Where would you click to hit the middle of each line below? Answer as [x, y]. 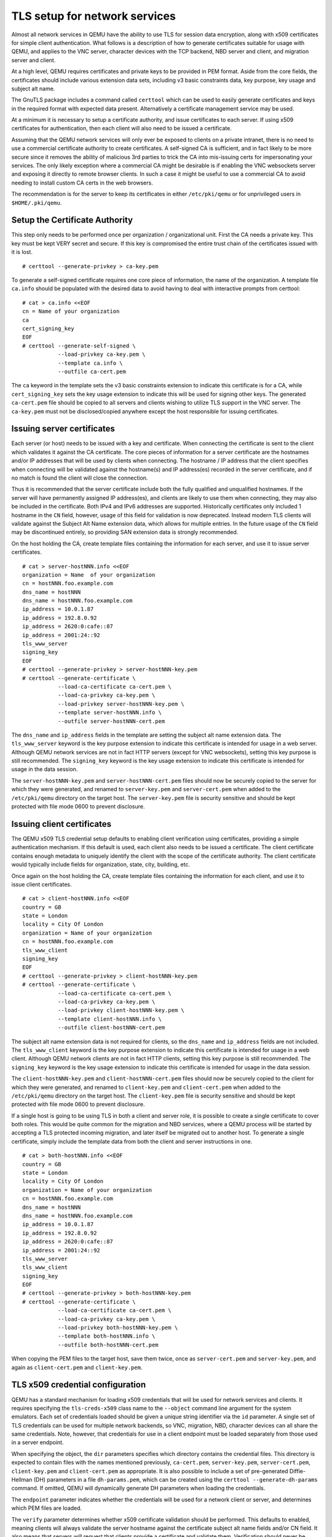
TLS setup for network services [94, 16]
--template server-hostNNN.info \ [110, 713]
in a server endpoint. [38, 1442]
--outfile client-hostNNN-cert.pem [111, 1028]
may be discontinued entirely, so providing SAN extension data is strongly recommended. [125, 532]
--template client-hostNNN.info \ [110, 1019]
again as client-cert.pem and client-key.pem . [77, 1367]
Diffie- [297, 1471]
